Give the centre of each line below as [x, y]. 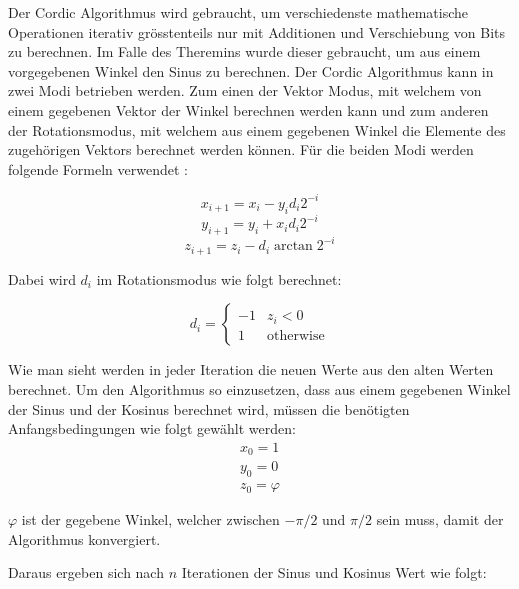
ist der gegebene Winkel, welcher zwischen [150, 519]
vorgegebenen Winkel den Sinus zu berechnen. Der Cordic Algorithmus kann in [251, 70]
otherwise [296, 335]
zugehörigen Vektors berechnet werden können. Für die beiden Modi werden [241, 149]
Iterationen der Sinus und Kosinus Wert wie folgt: [334, 572]
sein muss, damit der [440, 519]
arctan [293, 246]
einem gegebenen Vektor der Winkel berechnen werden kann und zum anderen [248, 109]
